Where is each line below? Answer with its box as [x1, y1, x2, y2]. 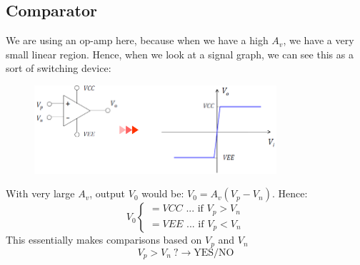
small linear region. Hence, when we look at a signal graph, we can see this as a [6, 46, 354, 61]
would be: [141, 186, 184, 201]
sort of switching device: [6, 61, 111, 76]
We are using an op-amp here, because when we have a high [6, 33, 269, 48]
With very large [6, 186, 75, 201]
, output [89, 186, 126, 201]
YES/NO [194, 247, 234, 258]
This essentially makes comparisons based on [6, 232, 202, 247]
